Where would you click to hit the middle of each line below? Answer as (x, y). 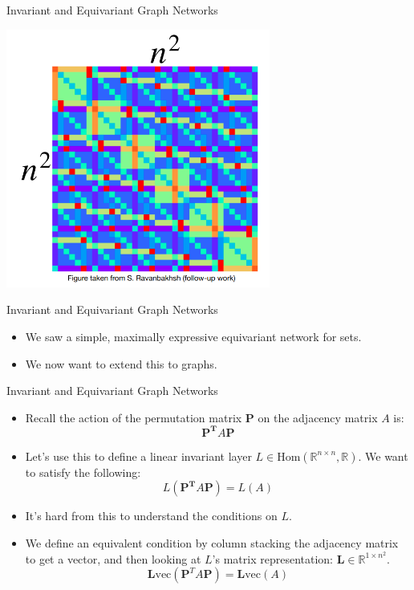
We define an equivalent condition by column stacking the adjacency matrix (212, 543)
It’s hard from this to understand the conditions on (151, 516)
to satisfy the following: (83, 472)
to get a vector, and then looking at (113, 558)
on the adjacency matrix (318, 417)
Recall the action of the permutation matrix (134, 417)
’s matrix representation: (272, 558)
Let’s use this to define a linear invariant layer (138, 456)
